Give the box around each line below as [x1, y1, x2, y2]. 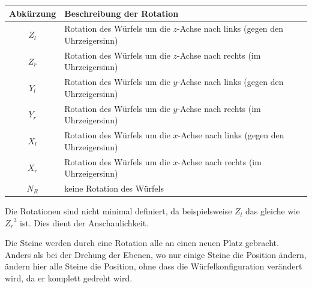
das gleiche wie [245, 205, 300, 217]
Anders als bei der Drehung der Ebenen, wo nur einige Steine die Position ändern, [5, 248, 307, 260]
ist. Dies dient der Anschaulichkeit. [20, 216, 149, 229]
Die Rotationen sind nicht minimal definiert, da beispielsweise [5, 205, 232, 217]
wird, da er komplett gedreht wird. [5, 272, 133, 284]
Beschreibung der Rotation [64, 7, 179, 19]
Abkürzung [9, 7, 56, 19]
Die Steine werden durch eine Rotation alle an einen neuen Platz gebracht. [5, 237, 279, 249]
